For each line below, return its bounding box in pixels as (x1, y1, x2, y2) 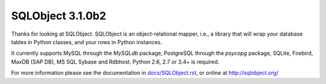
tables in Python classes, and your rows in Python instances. (11, 38, 162, 45)
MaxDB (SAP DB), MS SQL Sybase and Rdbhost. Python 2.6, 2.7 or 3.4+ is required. (11, 58, 220, 65)
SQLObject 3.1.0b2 (11, 9, 107, 22)
